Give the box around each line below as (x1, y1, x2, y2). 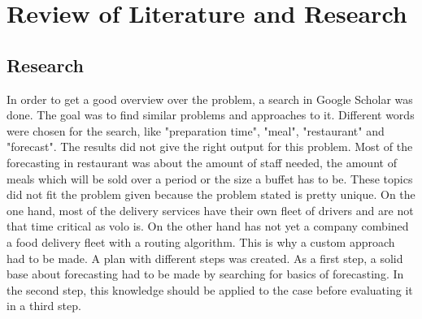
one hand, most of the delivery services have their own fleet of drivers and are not (7, 201, 414, 218)
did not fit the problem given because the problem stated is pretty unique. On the (7, 186, 415, 203)
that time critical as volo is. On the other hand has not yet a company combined (7, 218, 409, 235)
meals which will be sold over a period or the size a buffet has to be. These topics (7, 170, 413, 187)
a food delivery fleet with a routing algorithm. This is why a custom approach (7, 233, 395, 250)
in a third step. (7, 297, 81, 314)
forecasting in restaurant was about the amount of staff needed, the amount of (7, 153, 397, 170)
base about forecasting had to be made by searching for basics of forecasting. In (7, 265, 404, 282)
